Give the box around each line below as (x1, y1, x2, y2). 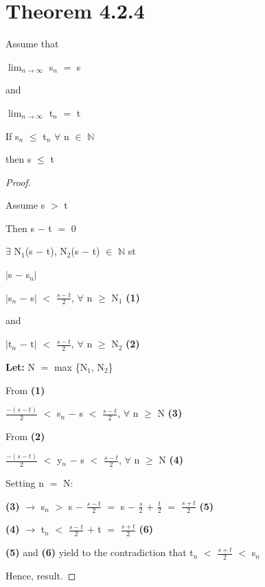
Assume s (5, 198, 45, 212)
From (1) (5, 382, 45, 397)
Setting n (5, 475, 45, 490)
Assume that (5, 36, 59, 51)
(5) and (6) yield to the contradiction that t (5, 545, 194, 560)
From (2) (5, 429, 45, 444)
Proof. (5, 174, 31, 189)
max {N (54, 359, 88, 373)
